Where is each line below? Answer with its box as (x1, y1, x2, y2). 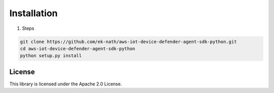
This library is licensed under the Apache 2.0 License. (9, 81, 122, 87)
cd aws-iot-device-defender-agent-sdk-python (20, 45, 135, 52)
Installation (9, 8, 58, 19)
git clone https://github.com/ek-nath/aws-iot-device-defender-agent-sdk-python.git (20, 38, 237, 44)
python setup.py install (20, 53, 82, 59)
